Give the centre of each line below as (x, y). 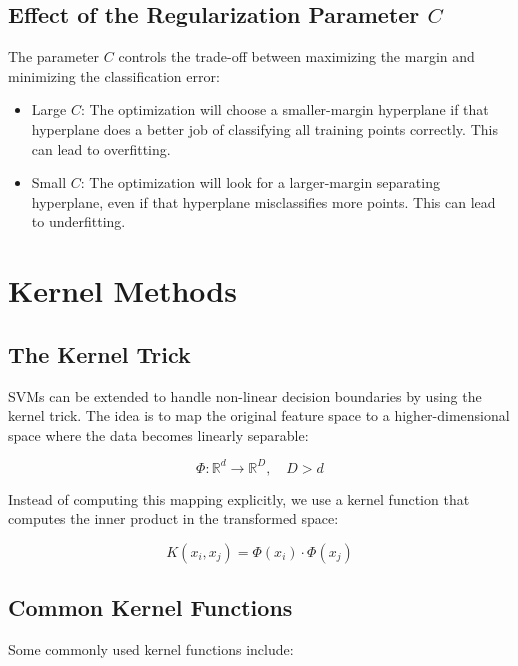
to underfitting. (78, 221)
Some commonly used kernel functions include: (151, 649)
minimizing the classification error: (114, 75)
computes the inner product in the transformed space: (173, 518)
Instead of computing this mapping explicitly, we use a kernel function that (239, 498)
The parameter (54, 56)
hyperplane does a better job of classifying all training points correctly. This (264, 128)
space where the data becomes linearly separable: (158, 434)
